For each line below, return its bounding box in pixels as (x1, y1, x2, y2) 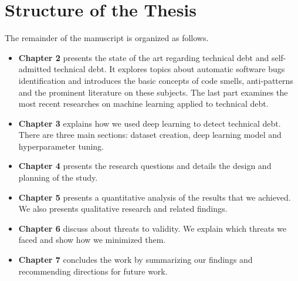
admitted (18, 63, 52, 75)
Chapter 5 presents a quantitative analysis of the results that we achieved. (18, 191, 291, 203)
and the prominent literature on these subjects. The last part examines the (18, 86, 288, 98)
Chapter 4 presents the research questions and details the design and (18, 160, 272, 172)
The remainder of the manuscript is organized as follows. (5, 32, 209, 44)
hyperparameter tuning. (18, 140, 104, 152)
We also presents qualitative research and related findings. (18, 202, 228, 215)
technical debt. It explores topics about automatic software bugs (53, 63, 285, 75)
